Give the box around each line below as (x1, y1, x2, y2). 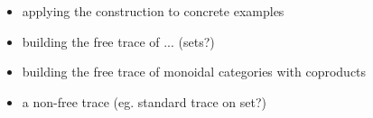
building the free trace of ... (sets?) (22, 32, 215, 50)
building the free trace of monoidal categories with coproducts (22, 62, 367, 81)
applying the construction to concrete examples (22, 2, 284, 20)
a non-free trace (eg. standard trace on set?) (22, 92, 266, 111)
